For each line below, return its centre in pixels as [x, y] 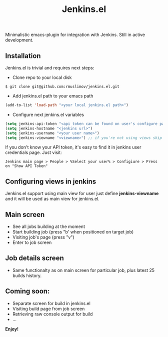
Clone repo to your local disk [42, 77]
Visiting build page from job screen [48, 308]
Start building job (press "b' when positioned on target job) [73, 232]
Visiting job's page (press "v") [43, 237]
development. [19, 40]
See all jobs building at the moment [48, 226]
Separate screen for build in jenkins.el [51, 303]
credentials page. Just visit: [33, 152]
